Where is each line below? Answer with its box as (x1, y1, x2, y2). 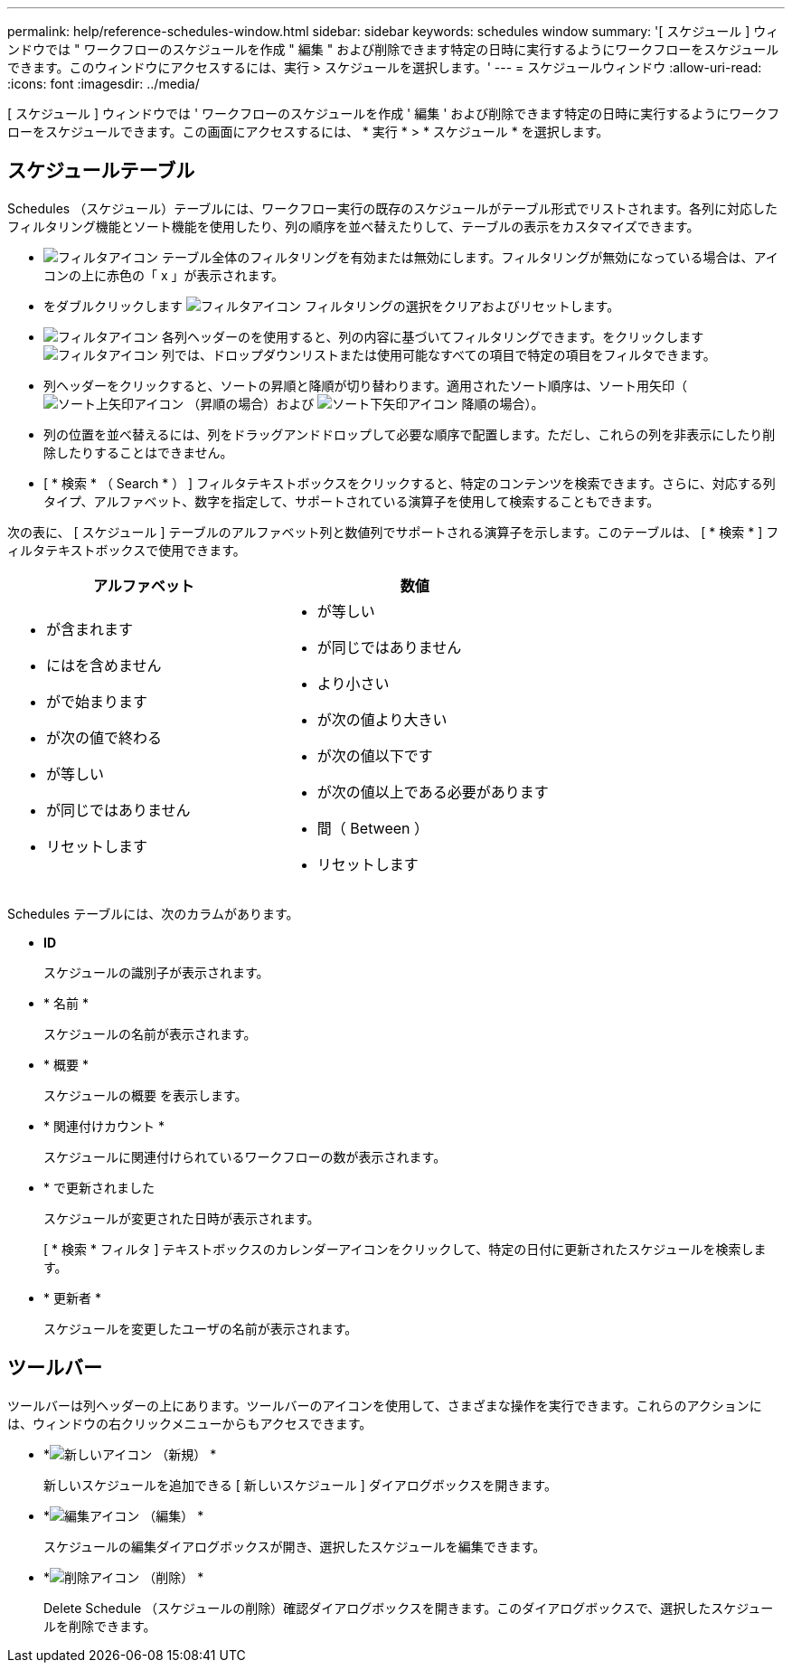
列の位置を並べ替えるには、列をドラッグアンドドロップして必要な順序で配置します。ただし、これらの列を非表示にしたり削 (43, 426, 776, 442)
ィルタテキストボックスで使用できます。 (7, 542, 246, 558)
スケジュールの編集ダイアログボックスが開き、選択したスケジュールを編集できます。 (43, 1538, 546, 1554)
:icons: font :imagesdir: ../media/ (7, 76, 200, 91)
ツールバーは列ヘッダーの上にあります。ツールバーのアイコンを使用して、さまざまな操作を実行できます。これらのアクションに (7, 1397, 762, 1413)
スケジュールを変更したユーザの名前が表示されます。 (43, 1320, 358, 1336)
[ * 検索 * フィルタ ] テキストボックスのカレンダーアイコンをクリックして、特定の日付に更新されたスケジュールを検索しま (43, 1241, 767, 1257)
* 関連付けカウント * (43, 1118, 165, 1134)
